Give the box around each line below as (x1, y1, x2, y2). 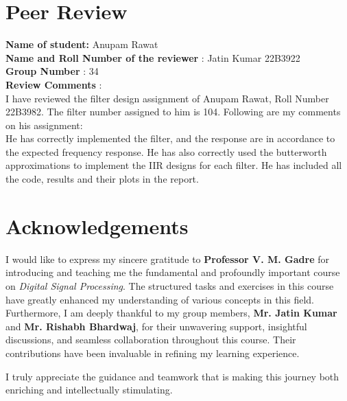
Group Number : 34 (5, 64, 99, 78)
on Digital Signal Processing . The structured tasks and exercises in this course (5, 278, 334, 293)
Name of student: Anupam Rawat (5, 37, 158, 51)
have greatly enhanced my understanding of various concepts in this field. (5, 292, 315, 306)
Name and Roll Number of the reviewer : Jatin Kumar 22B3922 (5, 50, 300, 65)
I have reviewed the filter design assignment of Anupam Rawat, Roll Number (5, 91, 329, 105)
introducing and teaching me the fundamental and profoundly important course (5, 265, 340, 279)
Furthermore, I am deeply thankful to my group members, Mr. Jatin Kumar (5, 306, 337, 320)
